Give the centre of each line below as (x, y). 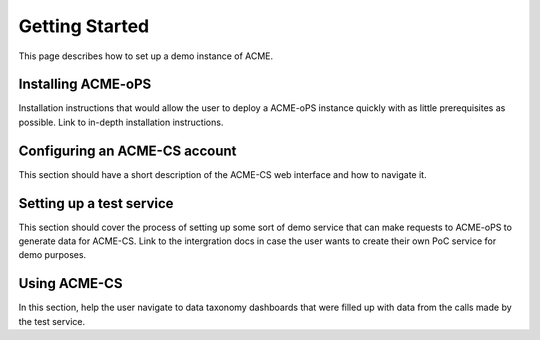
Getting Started (84, 26)
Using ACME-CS (70, 283)
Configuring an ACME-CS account (127, 150)
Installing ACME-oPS (85, 84)
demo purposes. (52, 255)
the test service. (51, 321)
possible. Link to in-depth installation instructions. (121, 122)
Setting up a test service (96, 203)
